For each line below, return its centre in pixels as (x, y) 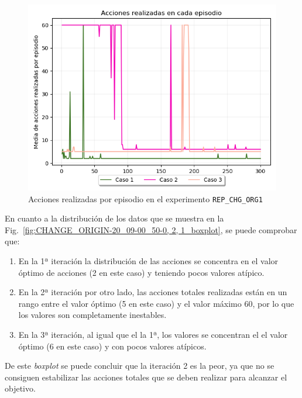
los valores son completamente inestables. (92, 315)
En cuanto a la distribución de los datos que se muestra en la (114, 218)
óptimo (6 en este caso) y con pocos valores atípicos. (112, 346)
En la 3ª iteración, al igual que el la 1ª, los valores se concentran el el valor (153, 334)
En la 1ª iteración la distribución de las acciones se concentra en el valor (148, 261)
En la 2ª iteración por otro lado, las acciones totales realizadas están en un (153, 292)
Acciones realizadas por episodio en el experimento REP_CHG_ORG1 (145, 198)
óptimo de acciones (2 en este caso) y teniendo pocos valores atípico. (141, 272)
